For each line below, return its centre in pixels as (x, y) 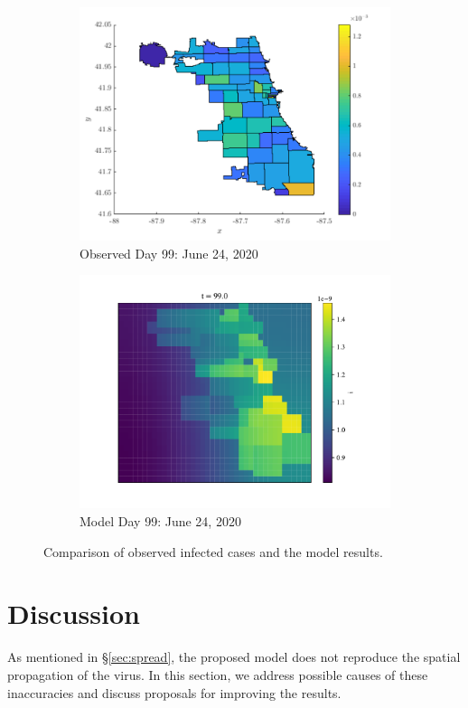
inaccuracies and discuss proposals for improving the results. (174, 692)
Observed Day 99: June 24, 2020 (169, 253)
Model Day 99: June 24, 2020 (160, 521)
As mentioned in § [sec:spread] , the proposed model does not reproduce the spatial (234, 657)
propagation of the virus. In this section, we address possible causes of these (218, 674)
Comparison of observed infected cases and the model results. (213, 551)
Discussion (74, 614)
